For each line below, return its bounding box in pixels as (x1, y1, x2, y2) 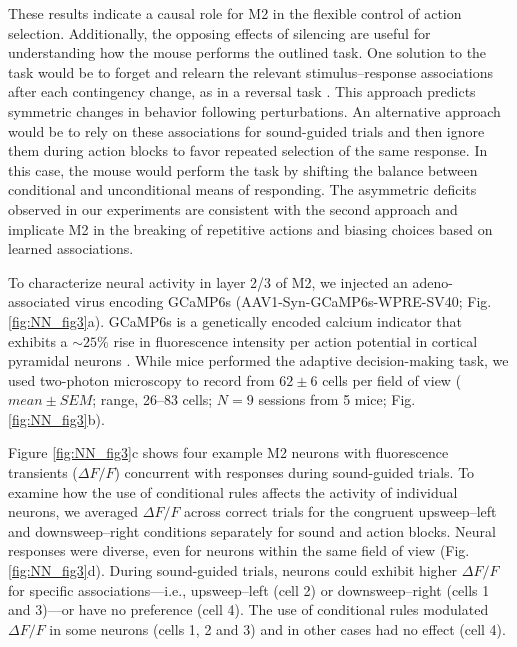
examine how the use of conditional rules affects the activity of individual (8, 481, 458, 502)
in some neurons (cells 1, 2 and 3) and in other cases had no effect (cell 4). (49, 618, 506, 639)
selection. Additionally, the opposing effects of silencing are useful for (8, 22, 431, 43)
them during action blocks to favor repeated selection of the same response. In (8, 140, 488, 161)
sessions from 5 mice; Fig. (258, 389, 416, 410)
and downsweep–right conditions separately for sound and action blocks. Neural (8, 520, 496, 541)
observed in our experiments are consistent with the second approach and (8, 198, 458, 219)
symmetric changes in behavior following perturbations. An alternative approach (8, 100, 501, 121)
